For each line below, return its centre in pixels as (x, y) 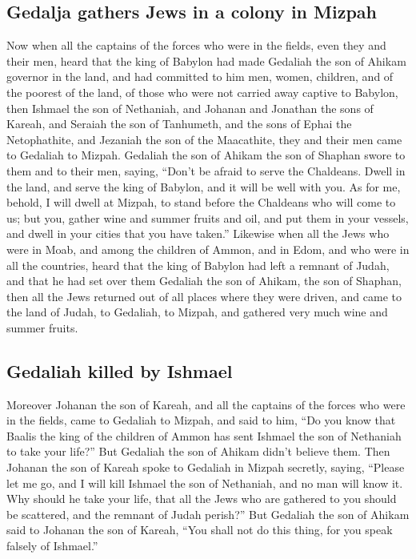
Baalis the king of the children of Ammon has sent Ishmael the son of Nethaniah (204, 435)
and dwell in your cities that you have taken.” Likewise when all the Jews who (198, 233)
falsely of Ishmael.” (52, 546)
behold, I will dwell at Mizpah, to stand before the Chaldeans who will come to (201, 202)
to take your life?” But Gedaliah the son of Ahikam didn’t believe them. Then (198, 451)
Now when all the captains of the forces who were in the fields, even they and (196, 45)
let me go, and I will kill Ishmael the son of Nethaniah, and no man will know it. (205, 483)
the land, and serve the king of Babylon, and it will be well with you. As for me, (204, 186)
